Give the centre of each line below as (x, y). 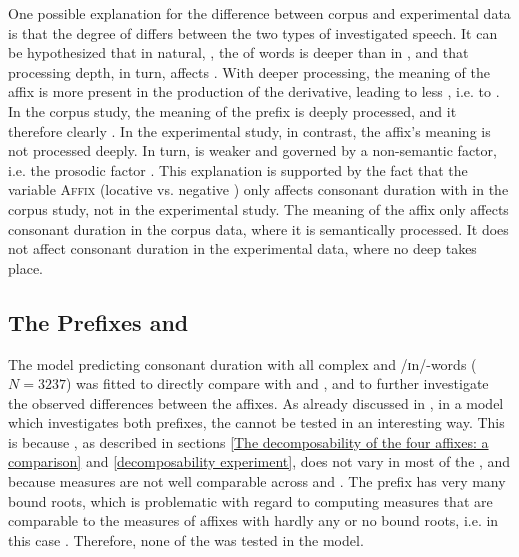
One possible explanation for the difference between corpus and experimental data (259, 13)
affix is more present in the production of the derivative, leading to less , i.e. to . (254, 91)
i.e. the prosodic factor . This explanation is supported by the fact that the (238, 169)
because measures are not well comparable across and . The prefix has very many (257, 481)
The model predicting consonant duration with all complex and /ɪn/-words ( (242, 363)
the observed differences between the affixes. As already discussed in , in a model (256, 402)
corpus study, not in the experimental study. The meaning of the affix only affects (258, 208)
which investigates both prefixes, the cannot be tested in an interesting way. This (256, 422)
